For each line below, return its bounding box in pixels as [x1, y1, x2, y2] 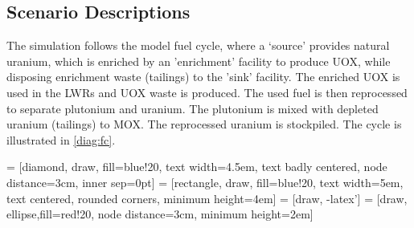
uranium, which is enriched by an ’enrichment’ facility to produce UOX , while [6, 52, 391, 69]
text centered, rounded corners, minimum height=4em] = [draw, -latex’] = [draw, [6, 189, 408, 206]
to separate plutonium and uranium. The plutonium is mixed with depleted [6, 100, 379, 116]
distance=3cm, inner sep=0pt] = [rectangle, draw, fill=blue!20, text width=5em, [6, 173, 404, 190]
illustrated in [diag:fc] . [6, 131, 116, 148]
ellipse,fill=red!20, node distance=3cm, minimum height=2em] [6, 206, 314, 222]
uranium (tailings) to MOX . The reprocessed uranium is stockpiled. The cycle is [6, 116, 402, 132]
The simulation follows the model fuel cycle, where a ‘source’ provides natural [6, 37, 390, 54]
